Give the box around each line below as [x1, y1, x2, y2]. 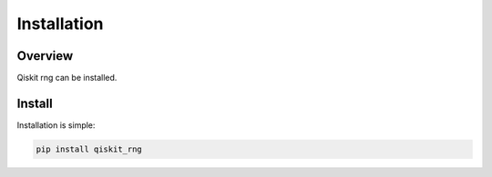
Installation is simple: [16, 119, 96, 131]
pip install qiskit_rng [36, 143, 143, 154]
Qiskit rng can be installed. [16, 73, 118, 84]
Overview [16, 48, 74, 64]
